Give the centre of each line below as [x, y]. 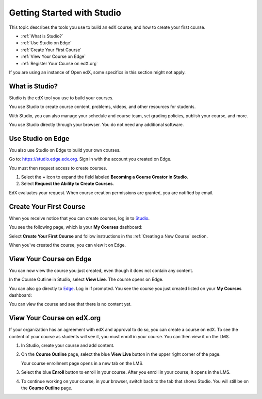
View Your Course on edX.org [55, 318]
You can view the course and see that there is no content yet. [70, 304]
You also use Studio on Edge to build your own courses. [65, 150]
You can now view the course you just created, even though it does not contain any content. [101, 271]
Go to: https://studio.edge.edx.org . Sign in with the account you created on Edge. [90, 159]
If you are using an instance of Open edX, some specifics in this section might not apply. [98, 72]
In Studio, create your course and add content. [68, 345]
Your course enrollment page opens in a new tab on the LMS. [82, 363]
